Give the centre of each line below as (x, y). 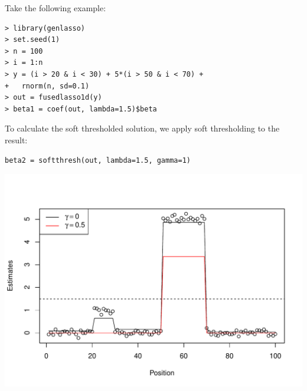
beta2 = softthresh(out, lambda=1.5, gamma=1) (98, 160)
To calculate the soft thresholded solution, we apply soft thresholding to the (142, 128)
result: (16, 139)
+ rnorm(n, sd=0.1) (47, 86)
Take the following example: (55, 8)
